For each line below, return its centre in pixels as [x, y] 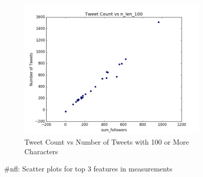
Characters [41, 151]
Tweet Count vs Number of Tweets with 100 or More [107, 141]
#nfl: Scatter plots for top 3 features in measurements [88, 168]
